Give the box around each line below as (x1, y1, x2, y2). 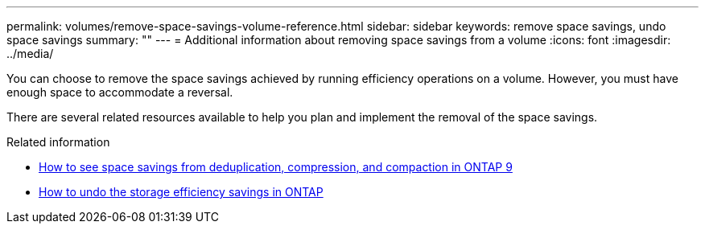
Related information (6, 135, 110, 149)
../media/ (6, 47, 54, 60)
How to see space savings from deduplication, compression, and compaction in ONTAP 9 (39, 160, 513, 174)
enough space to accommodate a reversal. (6, 85, 233, 99)
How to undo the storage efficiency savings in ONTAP (39, 185, 324, 199)
